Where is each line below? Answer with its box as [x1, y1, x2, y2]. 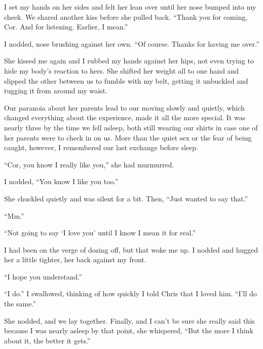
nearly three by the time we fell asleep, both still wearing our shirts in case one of [4, 122, 258, 132]
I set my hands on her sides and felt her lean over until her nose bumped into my [4, 2, 256, 12]
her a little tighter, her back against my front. [4, 254, 146, 265]
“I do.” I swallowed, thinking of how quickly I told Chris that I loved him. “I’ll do [4, 288, 257, 299]
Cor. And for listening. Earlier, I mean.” [4, 21, 128, 32]
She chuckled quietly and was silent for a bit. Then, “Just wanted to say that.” [4, 193, 248, 203]
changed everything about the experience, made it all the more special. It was [4, 112, 246, 123]
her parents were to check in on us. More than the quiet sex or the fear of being [4, 132, 252, 143]
